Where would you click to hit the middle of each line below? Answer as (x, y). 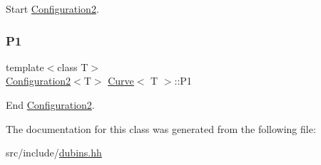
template (25, 66)
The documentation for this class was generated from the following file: (161, 128)
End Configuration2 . (50, 105)
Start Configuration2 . (52, 9)
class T (73, 66)
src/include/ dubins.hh (54, 153)
